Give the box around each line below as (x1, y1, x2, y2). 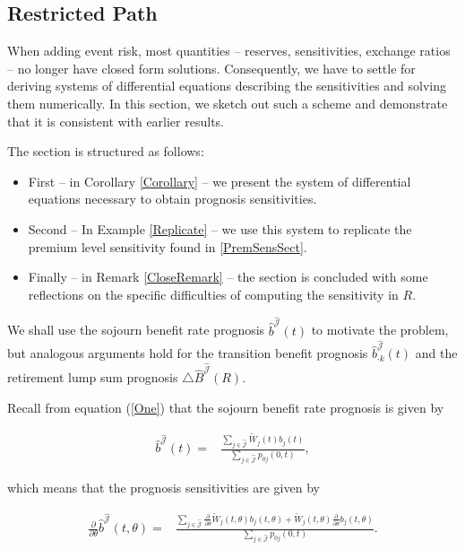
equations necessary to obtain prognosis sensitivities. (28, 189, 317, 208)
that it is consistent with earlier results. (7, 111, 224, 130)
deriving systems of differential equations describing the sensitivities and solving (7, 76, 447, 95)
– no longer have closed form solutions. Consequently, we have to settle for (7, 58, 416, 77)
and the (415, 344, 458, 362)
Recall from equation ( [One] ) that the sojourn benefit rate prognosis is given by (7, 397, 444, 416)
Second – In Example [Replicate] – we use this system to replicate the (28, 219, 412, 238)
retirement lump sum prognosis (7, 368, 178, 387)
